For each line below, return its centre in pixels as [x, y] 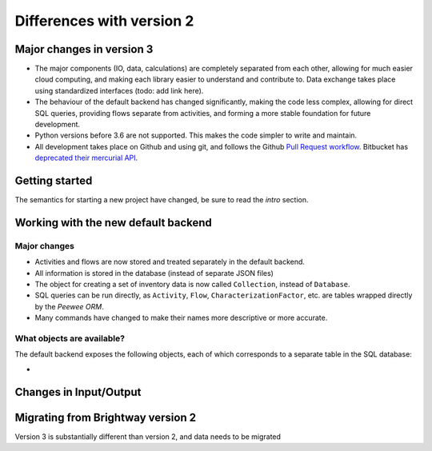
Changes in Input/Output [78, 392]
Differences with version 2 [104, 21]
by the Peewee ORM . [69, 306]
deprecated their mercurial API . [86, 158]
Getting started [54, 181]
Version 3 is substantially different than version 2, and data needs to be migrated [148, 437]
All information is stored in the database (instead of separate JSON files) [154, 273]
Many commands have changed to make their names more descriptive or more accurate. [181, 318]
